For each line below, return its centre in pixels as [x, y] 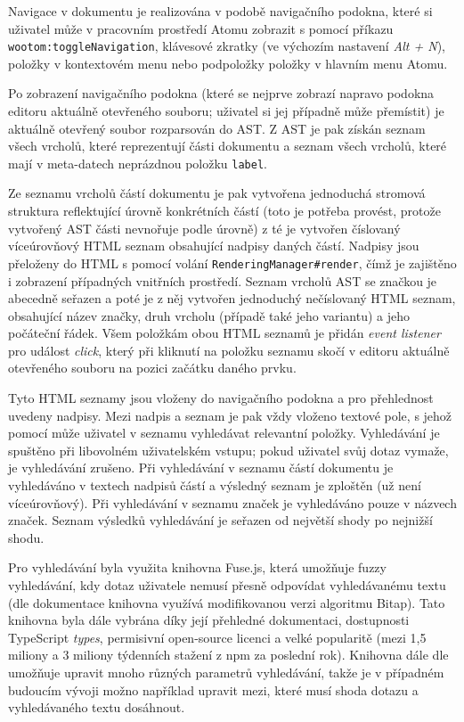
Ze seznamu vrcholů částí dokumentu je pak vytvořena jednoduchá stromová [217, 193]
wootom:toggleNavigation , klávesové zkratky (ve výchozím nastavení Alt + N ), [227, 46]
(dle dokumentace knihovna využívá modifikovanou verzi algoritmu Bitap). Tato [227, 602]
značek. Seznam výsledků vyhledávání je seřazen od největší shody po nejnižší [220, 520]
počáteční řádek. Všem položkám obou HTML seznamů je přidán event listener [224, 333]
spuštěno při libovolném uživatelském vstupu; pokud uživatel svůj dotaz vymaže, [228, 450]
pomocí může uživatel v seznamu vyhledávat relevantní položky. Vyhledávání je [224, 433]
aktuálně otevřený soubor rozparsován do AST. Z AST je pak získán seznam [217, 128]
